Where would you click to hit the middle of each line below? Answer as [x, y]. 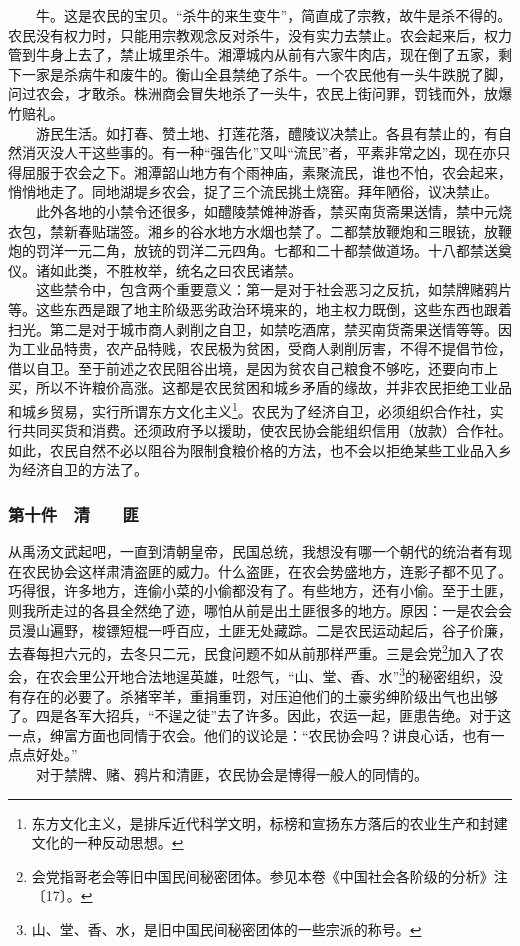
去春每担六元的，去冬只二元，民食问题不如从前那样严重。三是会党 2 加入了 [249, 651]
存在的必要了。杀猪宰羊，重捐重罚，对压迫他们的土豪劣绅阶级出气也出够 [259, 695]
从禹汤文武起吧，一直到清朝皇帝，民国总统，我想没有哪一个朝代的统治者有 [253, 551]
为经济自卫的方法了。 [78, 469]
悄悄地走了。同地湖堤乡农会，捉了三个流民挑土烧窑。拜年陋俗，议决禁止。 [253, 191]
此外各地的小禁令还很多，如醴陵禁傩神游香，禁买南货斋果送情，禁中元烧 [273, 210]
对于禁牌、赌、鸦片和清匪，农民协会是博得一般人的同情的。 [231, 773]
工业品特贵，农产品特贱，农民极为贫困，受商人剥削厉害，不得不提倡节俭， [266, 348]
